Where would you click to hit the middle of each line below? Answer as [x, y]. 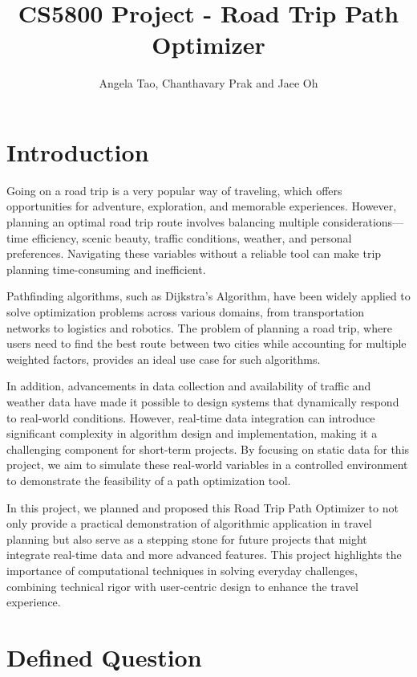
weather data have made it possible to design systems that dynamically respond [203, 401]
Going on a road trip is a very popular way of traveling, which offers [174, 190]
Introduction [78, 151]
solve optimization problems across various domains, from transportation [186, 312]
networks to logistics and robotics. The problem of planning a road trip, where [199, 327]
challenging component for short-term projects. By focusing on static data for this [208, 449]
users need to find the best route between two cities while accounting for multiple [206, 343]
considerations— [363, 222]
